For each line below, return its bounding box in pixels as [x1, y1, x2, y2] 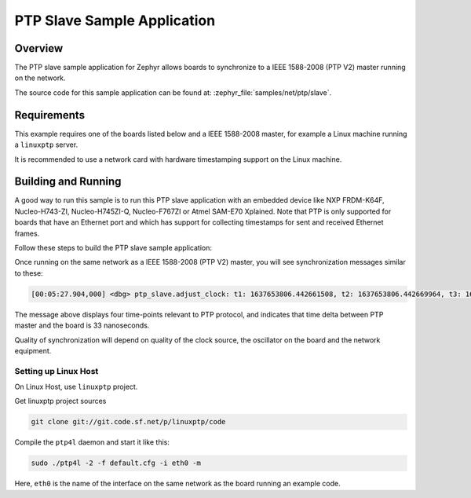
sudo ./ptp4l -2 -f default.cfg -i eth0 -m [31, 459, 202, 467]
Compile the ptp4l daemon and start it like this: [14, 438, 170, 447]
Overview [14, 42, 64, 55]
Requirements [14, 108, 86, 122]
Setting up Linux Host [14, 365, 99, 376]
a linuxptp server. [14, 140, 78, 149]
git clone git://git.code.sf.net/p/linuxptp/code [31, 417, 226, 427]
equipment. [14, 346, 52, 355]
